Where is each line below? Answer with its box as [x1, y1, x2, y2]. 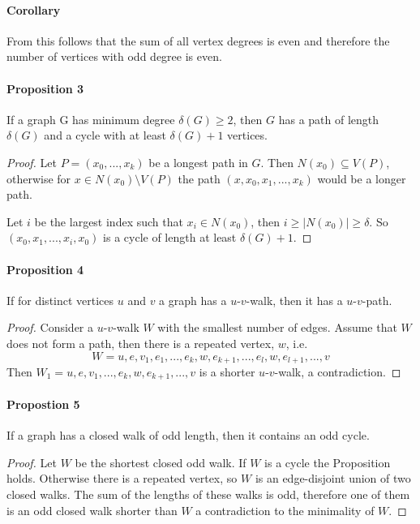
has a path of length [278, 110, 379, 127]
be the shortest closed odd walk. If [75, 453, 246, 470]
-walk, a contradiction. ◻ [274, 363, 401, 380]
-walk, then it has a [246, 291, 343, 308]
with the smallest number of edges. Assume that [157, 319, 397, 336]
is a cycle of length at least [103, 229, 237, 246]
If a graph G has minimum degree [6, 110, 175, 127]
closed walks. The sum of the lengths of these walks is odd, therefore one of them [6, 486, 410, 502]
